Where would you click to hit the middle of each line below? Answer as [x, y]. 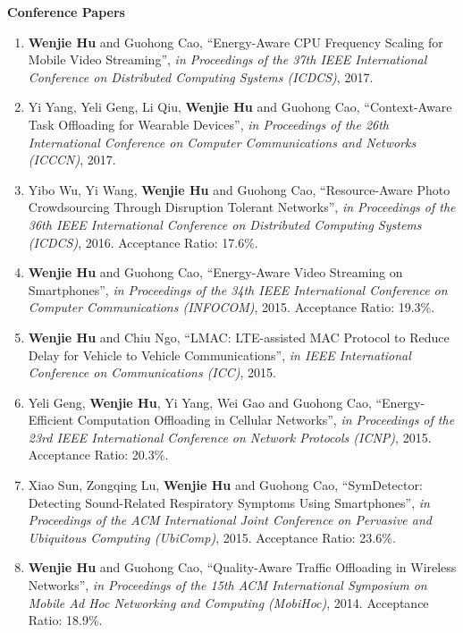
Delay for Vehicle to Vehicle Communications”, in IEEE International [219, 354]
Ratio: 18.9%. [65, 620]
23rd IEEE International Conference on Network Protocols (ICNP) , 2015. [230, 437]
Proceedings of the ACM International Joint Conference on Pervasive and [230, 520]
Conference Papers [66, 12]
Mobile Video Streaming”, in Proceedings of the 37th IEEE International [227, 59]
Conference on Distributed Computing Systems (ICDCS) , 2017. [201, 76]
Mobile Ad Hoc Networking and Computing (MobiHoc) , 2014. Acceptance [228, 602]
